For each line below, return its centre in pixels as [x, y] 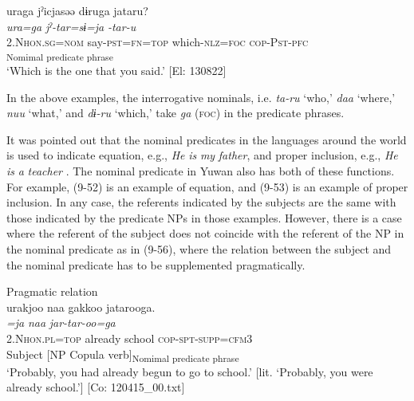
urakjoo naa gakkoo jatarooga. [81, 307]
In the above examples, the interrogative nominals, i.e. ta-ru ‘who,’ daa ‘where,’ [201, 97]
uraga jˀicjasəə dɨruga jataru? [77, 10]
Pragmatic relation [52, 291]
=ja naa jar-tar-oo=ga [61, 322]
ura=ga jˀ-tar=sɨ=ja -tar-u [71, 26]
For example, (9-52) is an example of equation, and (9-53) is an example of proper [207, 186]
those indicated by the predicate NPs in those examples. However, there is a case [204, 217]
